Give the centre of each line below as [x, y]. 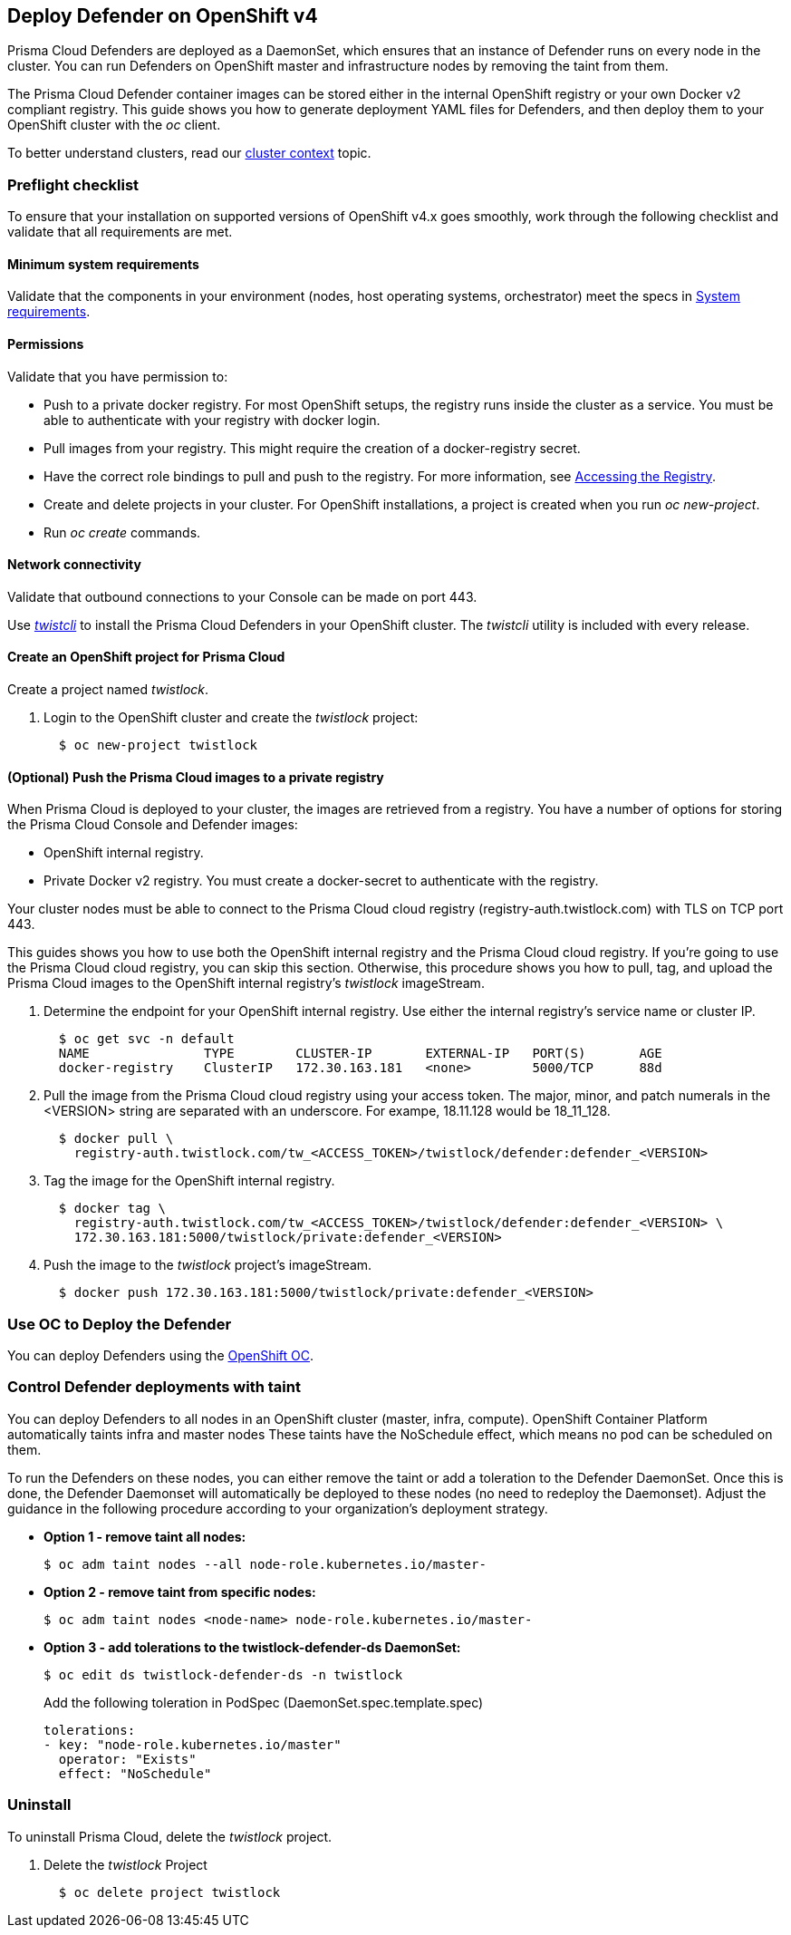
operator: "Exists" [127, 1759]
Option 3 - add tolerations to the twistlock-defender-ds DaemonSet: [252, 1647]
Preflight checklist [73, 184]
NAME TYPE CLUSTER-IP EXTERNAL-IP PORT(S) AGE [360, 1054]
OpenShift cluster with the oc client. [114, 125]
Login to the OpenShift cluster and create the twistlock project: [231, 718]
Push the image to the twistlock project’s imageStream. [208, 1265]
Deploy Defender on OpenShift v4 [163, 16]
